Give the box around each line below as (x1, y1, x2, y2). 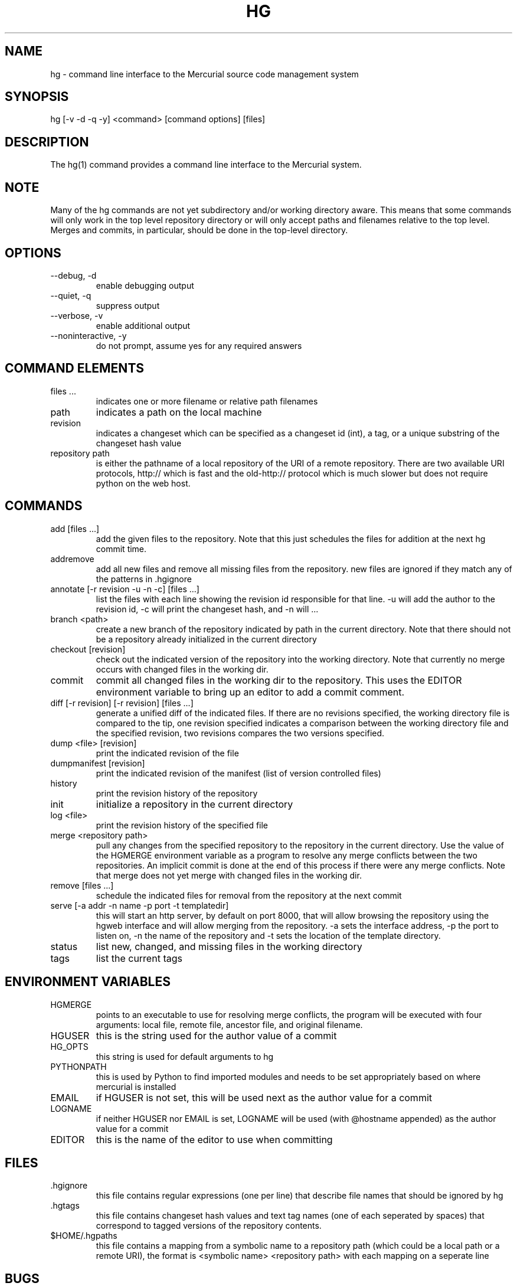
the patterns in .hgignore (96, 573, 192, 584)
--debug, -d (50, 270, 97, 280)
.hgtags (50, 1200, 80, 1211)
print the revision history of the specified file (96, 820, 269, 830)
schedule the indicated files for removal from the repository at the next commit (96, 890, 402, 900)
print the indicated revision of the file (96, 748, 239, 758)
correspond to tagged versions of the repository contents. (96, 1220, 322, 1231)
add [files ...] (50, 523, 100, 534)
